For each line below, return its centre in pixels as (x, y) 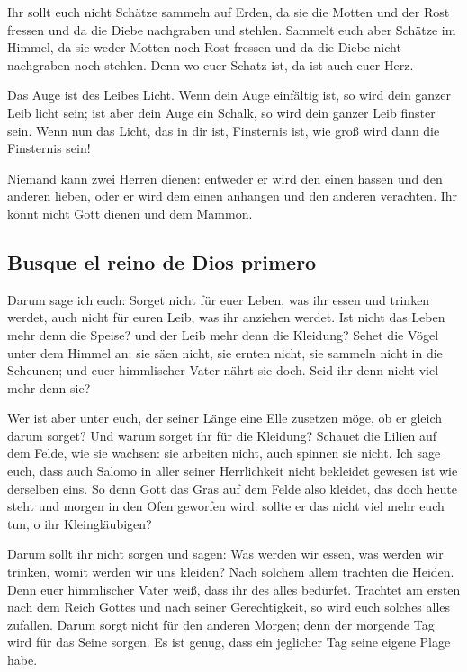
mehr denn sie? (49, 387)
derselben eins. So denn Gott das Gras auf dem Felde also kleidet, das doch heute (232, 488)
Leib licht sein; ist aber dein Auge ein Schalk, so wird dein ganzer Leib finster (221, 112)
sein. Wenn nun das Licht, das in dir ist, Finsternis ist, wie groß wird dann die (224, 130)
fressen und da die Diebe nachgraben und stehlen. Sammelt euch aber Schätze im (232, 29)
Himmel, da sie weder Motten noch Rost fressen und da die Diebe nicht (204, 47)
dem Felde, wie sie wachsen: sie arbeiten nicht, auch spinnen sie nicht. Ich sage (224, 453)
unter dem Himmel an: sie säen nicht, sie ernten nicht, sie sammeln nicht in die (225, 352)
